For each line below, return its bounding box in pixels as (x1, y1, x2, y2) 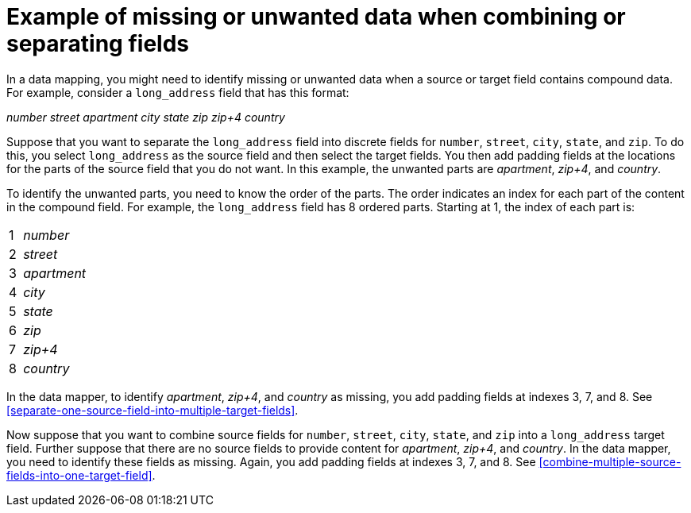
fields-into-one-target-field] (6, 468, 152, 482)
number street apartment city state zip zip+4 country (6, 110, 285, 124)
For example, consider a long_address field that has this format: (6, 85, 349, 99)
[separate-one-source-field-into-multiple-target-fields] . (6, 403, 299, 417)
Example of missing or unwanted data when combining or (6, 3, 626, 30)
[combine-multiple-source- (539, 454, 681, 469)
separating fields (6, 30, 189, 57)
